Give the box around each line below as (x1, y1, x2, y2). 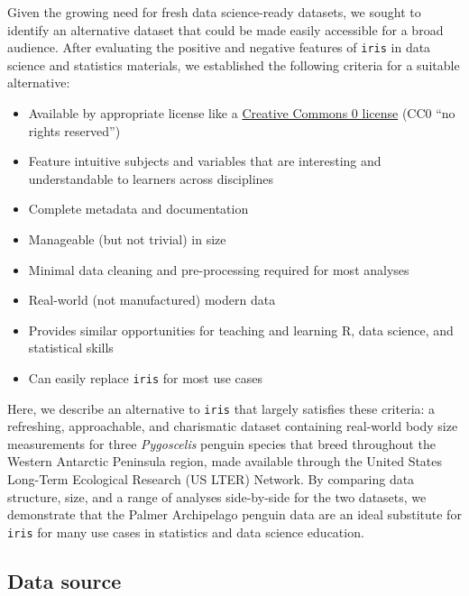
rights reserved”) (28, 121, 121, 140)
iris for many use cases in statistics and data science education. (7, 522, 364, 541)
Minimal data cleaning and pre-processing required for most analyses (28, 260, 409, 279)
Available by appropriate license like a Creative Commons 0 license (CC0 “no (28, 104, 455, 123)
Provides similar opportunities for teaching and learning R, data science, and (28, 320, 454, 339)
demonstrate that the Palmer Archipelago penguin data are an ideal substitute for (7, 505, 462, 524)
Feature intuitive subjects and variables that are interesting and (28, 151, 382, 170)
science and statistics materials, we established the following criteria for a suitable (7, 55, 460, 74)
